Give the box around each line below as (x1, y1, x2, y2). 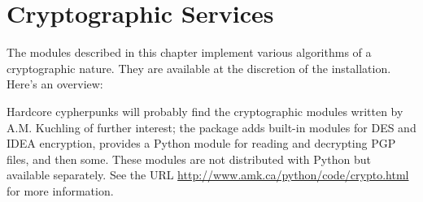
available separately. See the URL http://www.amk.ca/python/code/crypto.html (7, 166, 409, 183)
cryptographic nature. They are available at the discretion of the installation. (7, 59, 391, 76)
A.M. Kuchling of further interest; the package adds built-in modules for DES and (7, 118, 416, 135)
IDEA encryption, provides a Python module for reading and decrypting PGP (7, 135, 396, 152)
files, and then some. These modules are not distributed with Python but (7, 150, 371, 167)
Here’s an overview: (7, 75, 103, 92)
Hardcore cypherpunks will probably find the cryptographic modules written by (7, 102, 403, 119)
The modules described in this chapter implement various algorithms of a (7, 44, 372, 61)
